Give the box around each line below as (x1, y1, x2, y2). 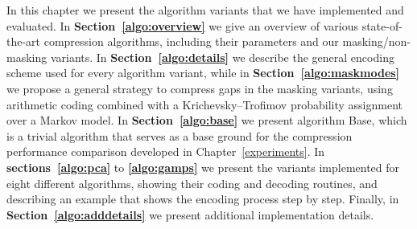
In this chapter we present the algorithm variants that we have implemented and (6, 2, 404, 18)
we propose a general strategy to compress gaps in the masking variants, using (6, 80, 393, 96)
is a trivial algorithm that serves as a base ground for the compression (6, 127, 353, 144)
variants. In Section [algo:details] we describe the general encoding (50, 48, 394, 65)
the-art (6, 33, 41, 50)
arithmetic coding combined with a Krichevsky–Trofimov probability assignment (6, 96, 403, 112)
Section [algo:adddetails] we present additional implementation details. (6, 206, 374, 223)
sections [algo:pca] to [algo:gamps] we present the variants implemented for (6, 158, 400, 175)
